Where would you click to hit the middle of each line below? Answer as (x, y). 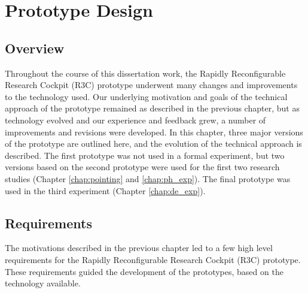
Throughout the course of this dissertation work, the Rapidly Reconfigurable (145, 73)
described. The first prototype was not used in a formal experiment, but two (145, 155)
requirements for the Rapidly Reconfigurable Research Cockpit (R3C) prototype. (153, 259)
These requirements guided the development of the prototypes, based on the (144, 271)
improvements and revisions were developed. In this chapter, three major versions (154, 132)
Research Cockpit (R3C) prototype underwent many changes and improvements (151, 85)
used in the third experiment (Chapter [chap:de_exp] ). (105, 190)
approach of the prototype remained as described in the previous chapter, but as (152, 108)
